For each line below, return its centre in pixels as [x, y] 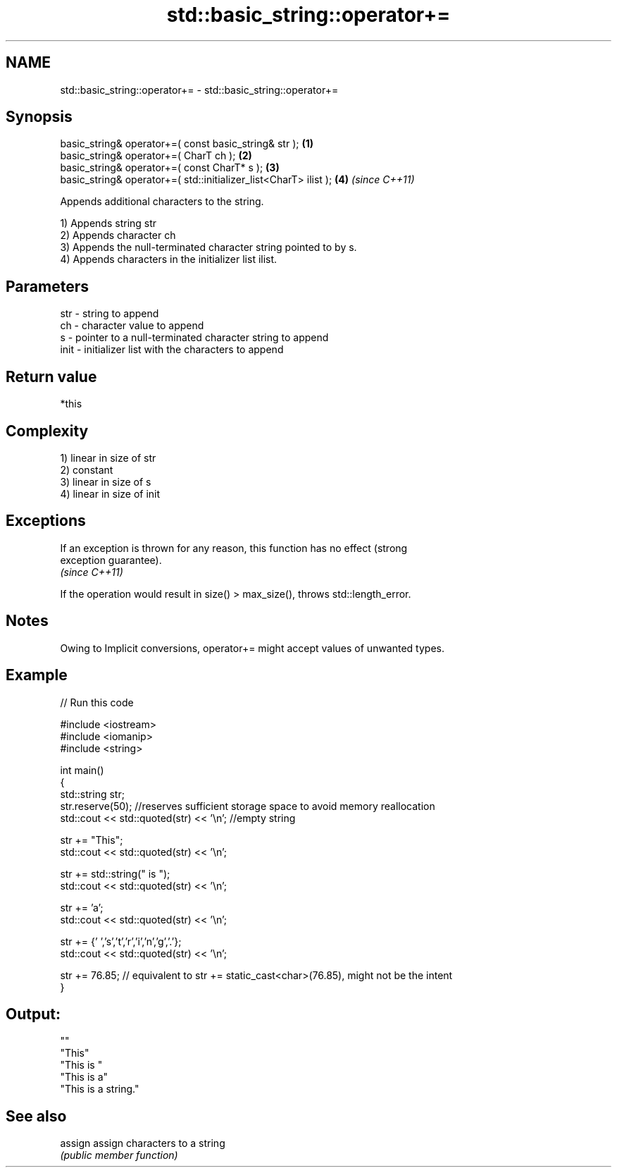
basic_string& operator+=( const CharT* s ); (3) [170, 168]
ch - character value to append [132, 326]
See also [36, 1116]
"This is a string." [100, 1089]
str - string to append [110, 314]
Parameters [47, 286]
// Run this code [97, 702]
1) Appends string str [108, 223]
